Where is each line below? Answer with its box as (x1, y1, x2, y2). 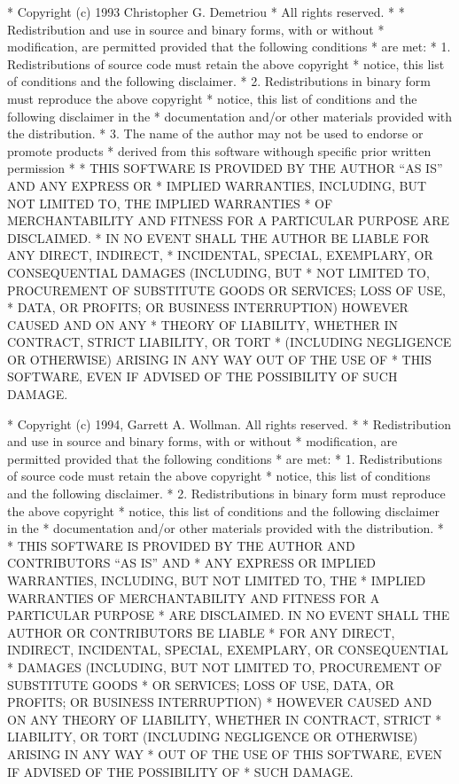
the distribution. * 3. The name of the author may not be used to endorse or (7, 124, 424, 143)
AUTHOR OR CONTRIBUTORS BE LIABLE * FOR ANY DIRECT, (7, 623, 395, 641)
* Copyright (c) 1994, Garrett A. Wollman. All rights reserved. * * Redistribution (7, 414, 451, 433)
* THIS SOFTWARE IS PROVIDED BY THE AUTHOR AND (7, 536, 355, 554)
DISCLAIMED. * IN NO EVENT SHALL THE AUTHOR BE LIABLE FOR (7, 228, 430, 247)
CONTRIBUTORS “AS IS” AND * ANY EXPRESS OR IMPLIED (7, 553, 376, 572)
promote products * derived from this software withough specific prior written (7, 141, 432, 160)
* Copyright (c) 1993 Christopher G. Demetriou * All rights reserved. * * (7, 3, 405, 20)
